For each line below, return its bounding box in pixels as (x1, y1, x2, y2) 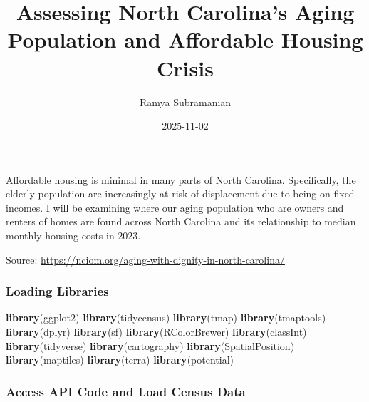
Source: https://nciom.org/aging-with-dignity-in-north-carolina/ (6, 252, 285, 267)
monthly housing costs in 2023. (6, 228, 141, 243)
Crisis (157, 53, 214, 82)
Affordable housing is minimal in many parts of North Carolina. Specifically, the (6, 172, 356, 187)
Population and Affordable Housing (7, 25, 363, 54)
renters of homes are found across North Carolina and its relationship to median (6, 214, 356, 229)
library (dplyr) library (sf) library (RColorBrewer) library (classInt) (6, 324, 307, 339)
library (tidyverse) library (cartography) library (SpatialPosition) (6, 338, 295, 353)
